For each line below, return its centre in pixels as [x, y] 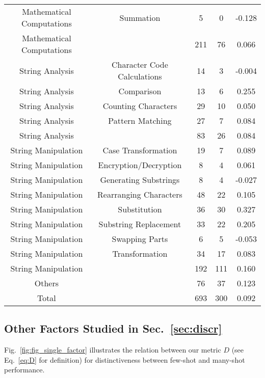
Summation [140, 17]
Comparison [140, 91]
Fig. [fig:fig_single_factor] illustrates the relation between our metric [113, 350]
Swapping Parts [140, 239]
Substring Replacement [140, 224]
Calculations [140, 76]
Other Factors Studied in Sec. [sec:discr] [113, 328]
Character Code [140, 64]
